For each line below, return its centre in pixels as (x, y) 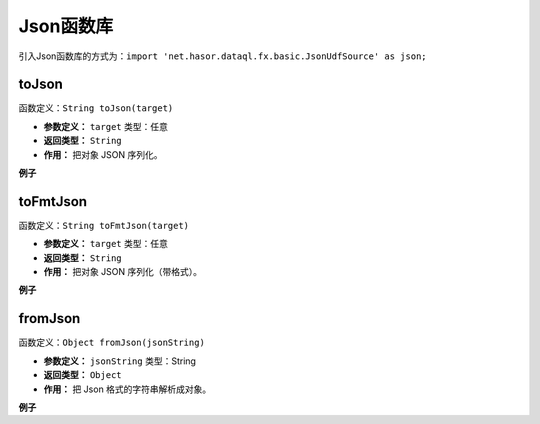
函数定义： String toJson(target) (96, 108)
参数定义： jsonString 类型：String (120, 361)
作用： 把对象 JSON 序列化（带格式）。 (123, 272)
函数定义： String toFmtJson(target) (104, 225)
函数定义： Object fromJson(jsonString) (111, 342)
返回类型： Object (82, 375)
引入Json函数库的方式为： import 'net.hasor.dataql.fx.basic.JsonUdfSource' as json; (222, 56)
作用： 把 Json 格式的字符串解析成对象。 (127, 389)
